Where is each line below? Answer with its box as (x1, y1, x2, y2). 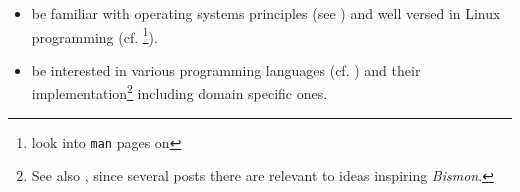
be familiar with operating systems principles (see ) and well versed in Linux (31, 3, 501, 23)
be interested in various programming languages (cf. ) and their (31, 59, 421, 80)
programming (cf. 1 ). (31, 23, 158, 47)
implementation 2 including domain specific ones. (31, 80, 328, 104)
